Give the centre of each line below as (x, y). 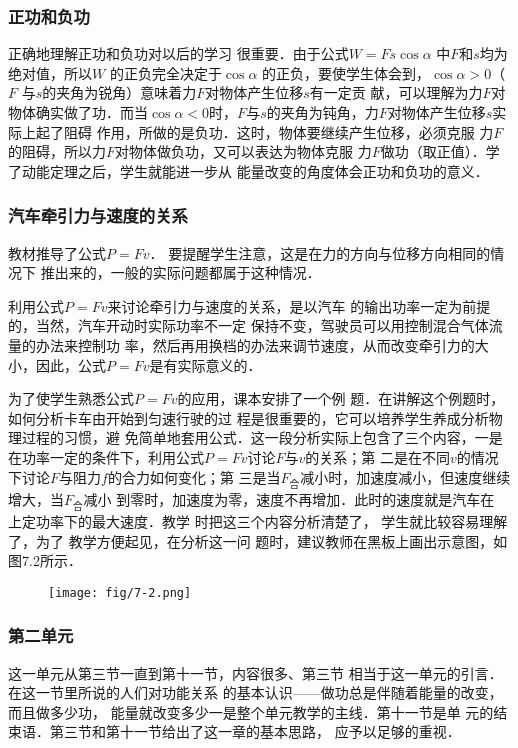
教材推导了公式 (57, 252)
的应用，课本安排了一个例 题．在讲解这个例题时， (341, 398)
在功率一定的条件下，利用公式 (106, 456)
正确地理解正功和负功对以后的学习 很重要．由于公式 (178, 53)
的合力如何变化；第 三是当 (194, 476)
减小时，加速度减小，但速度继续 (405, 476)
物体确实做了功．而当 (78, 112)
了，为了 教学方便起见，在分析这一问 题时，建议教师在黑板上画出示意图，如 (258, 540)
